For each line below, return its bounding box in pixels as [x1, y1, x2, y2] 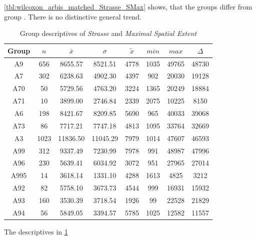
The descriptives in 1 [4, 226, 68, 236]
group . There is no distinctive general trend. [4, 11, 141, 21]
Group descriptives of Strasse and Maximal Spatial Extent [19, 28, 197, 38]
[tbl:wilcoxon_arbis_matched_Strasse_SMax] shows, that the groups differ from [4, 1, 252, 11]
